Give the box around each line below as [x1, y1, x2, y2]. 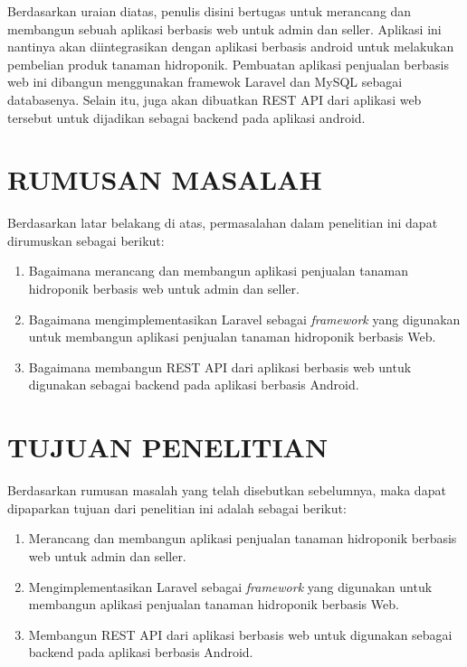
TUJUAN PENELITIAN [7, 428, 329, 465]
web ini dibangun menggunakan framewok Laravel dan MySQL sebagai [7, 72, 403, 91]
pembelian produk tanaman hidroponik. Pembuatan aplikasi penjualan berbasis [7, 54, 449, 73]
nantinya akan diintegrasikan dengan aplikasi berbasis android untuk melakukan [7, 37, 454, 56]
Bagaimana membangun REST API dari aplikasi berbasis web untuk [28, 357, 412, 376]
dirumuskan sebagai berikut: [7, 230, 165, 249]
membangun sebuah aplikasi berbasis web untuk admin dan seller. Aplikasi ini [7, 19, 442, 38]
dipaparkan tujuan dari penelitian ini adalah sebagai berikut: [7, 498, 347, 517]
